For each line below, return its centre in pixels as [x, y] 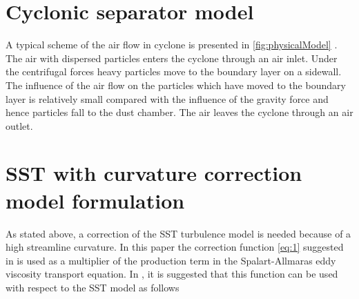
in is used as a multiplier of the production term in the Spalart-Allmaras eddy [171, 260]
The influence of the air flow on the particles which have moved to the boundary [176, 85]
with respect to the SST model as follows [93, 287]
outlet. [19, 125]
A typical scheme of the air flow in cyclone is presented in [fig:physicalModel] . [172, 45]
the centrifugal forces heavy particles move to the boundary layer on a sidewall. [174, 71]
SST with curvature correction [154, 173]
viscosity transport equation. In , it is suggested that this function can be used [172, 274]
